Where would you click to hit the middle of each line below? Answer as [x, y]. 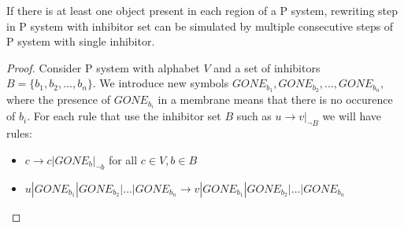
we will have [352, 116]
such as [254, 116]
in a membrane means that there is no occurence [275, 99]
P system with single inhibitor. [81, 41]
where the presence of [58, 99]
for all [123, 159]
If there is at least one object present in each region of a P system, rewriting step [202, 10]
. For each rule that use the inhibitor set [124, 116]
